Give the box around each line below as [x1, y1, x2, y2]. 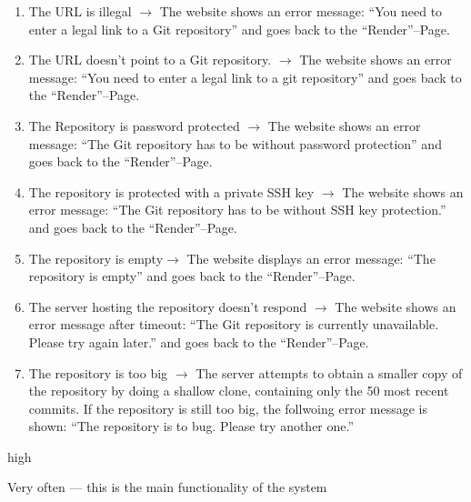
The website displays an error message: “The [186, 248, 436, 267]
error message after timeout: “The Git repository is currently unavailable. [28, 315, 439, 334]
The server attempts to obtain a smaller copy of [195, 363, 463, 382]
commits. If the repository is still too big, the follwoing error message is [28, 398, 427, 417]
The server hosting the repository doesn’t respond [28, 296, 307, 316]
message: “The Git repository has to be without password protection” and [28, 134, 442, 153]
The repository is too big [28, 363, 168, 382]
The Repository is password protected [28, 115, 240, 135]
